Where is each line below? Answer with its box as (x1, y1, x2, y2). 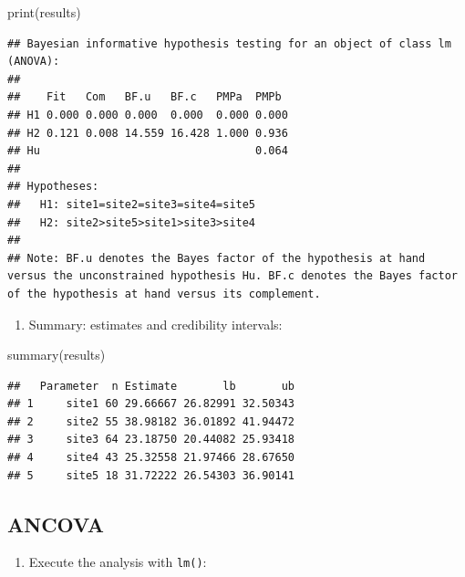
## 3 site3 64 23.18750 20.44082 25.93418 (7, 433, 294, 446)
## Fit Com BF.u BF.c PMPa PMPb (7, 90, 282, 104)
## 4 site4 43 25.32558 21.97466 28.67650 (7, 451, 294, 465)
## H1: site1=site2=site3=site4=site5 (7, 197, 256, 211)
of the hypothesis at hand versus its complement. (7, 287, 321, 300)
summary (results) (7, 345, 106, 364)
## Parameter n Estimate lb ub (7, 379, 294, 393)
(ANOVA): (7, 55, 60, 68)
